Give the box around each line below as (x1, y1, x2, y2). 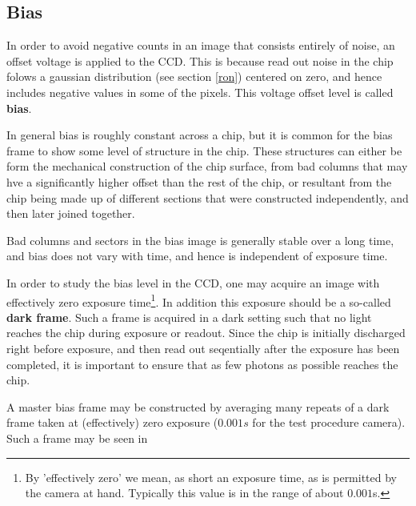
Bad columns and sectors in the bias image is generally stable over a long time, (6, 231, 394, 248)
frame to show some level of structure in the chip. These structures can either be (6, 142, 402, 159)
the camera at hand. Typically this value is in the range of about (25, 484, 344, 501)
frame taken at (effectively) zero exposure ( (6, 414, 218, 431)
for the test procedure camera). (252, 414, 406, 431)
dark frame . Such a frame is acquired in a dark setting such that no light (6, 308, 372, 325)
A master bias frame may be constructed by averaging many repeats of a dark (6, 398, 390, 415)
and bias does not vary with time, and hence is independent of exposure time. (6, 247, 388, 264)
